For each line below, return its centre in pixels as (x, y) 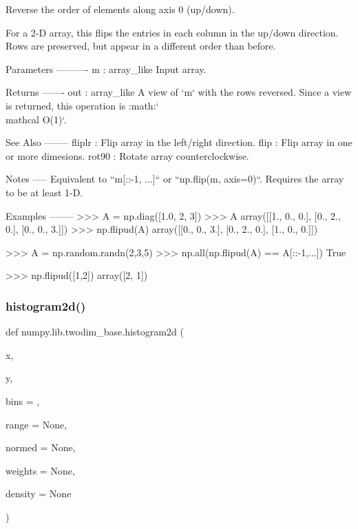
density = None (39, 494)
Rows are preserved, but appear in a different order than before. (141, 46)
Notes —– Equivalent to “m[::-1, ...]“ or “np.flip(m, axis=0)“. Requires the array (175, 179)
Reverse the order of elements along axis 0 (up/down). (120, 9)
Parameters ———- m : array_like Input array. (106, 69)
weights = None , (40, 470)
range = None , (36, 424)
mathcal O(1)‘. (36, 119)
